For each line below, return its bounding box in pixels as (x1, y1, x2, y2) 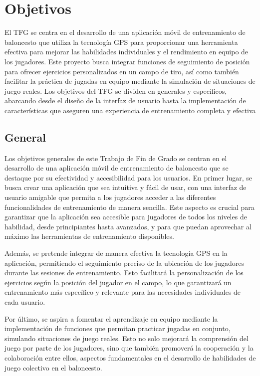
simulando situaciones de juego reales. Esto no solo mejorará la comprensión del (4, 333, 249, 343)
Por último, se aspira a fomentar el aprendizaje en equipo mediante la (4, 313, 218, 324)
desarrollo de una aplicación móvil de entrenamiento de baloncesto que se (4, 163, 229, 173)
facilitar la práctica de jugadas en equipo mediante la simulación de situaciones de (4, 76, 256, 86)
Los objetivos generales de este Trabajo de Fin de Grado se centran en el (4, 153, 227, 163)
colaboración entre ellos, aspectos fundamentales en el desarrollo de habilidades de (4, 352, 256, 363)
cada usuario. (4, 296, 45, 307)
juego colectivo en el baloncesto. (4, 362, 102, 373)
